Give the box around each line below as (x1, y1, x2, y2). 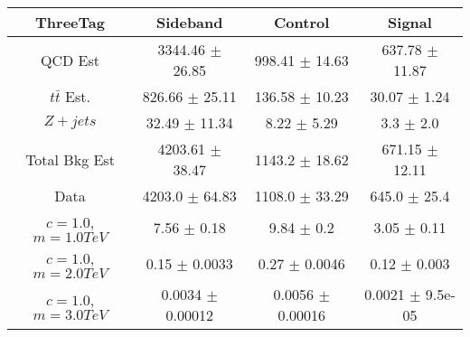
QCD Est (41, 49, 99, 70)
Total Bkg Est (25, 148, 115, 170)
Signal (388, 12, 432, 33)
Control (274, 12, 330, 33)
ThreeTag (35, 12, 105, 33)
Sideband (155, 12, 223, 33)
